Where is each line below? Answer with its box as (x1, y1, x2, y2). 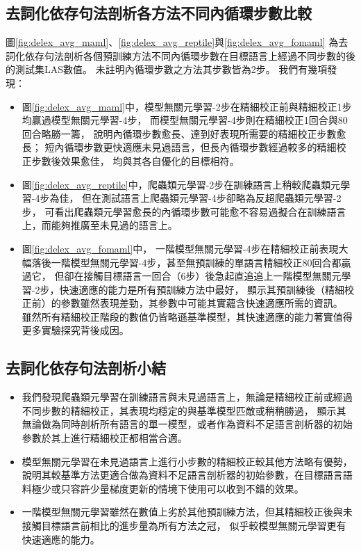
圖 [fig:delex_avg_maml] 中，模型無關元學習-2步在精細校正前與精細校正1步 (22, 99, 352, 113)
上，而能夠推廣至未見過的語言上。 (22, 218, 178, 232)
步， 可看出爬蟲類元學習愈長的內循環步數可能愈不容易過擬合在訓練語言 (22, 204, 346, 218)
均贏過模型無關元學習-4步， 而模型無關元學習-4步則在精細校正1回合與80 (22, 113, 348, 127)
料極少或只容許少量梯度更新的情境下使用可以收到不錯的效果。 (22, 481, 304, 495)
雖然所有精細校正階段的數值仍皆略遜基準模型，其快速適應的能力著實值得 (22, 309, 353, 324)
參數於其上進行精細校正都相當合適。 (22, 431, 187, 445)
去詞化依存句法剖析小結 (6, 357, 166, 378)
